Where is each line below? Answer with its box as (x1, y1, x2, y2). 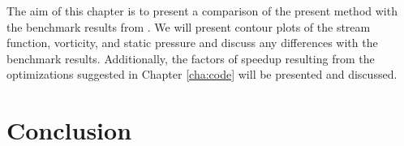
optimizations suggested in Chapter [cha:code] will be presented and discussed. (6, 66, 398, 83)
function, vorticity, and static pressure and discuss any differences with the (6, 34, 378, 51)
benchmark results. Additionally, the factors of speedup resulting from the (6, 49, 375, 67)
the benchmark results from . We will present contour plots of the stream (6, 18, 371, 35)
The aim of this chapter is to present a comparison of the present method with (6, 2, 398, 19)
